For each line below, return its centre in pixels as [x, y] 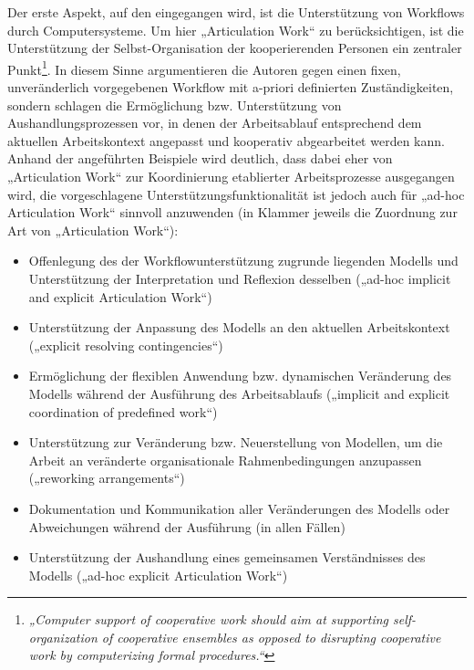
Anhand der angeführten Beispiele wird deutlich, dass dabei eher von [200, 158]
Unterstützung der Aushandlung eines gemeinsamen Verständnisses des [227, 557]
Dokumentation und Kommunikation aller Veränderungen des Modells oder [239, 508]
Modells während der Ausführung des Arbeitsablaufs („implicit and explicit [239, 393]
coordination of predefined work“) [123, 411]
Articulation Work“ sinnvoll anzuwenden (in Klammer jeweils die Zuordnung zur [232, 212]
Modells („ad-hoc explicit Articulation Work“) [158, 575]
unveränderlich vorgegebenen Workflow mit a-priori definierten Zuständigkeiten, [231, 87]
